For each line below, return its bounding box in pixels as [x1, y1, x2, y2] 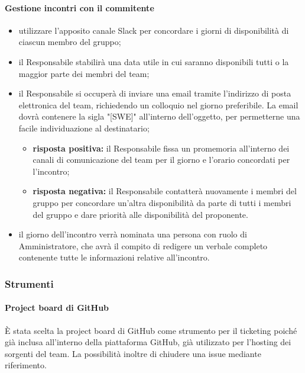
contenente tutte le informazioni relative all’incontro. [18, 251, 210, 263]
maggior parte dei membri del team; [18, 67, 150, 79]
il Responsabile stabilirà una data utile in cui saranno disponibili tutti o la [18, 55, 289, 67]
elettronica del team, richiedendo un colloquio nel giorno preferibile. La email [18, 98, 298, 111]
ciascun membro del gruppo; [18, 36, 121, 48]
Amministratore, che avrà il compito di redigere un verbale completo [18, 239, 268, 252]
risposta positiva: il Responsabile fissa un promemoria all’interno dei [33, 142, 290, 154]
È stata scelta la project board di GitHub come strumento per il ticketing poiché [5, 324, 297, 336]
